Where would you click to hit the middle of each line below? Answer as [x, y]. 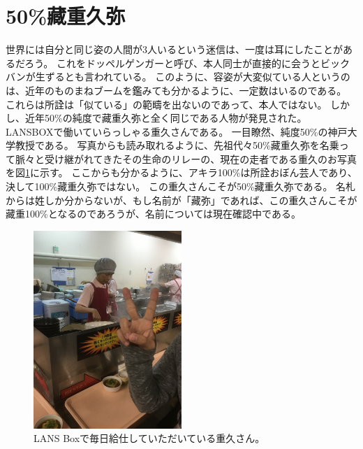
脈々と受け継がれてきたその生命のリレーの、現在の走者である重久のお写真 [186, 158]
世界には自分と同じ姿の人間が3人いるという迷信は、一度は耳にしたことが [174, 49]
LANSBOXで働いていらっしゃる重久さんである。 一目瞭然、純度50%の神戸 [177, 131]
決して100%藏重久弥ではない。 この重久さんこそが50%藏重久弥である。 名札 [181, 186]
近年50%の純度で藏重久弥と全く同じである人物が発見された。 [166, 118]
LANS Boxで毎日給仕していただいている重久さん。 [149, 438]
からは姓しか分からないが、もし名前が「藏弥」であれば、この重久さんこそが [181, 200]
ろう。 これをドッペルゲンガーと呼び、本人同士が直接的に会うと [172, 63]
